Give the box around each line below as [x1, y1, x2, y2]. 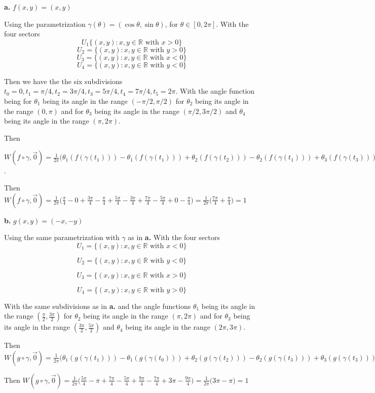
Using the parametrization [4, 18, 86, 29]
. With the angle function [175, 86, 255, 96]
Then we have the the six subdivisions [4, 75, 123, 86]
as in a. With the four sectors [128, 232, 220, 243]
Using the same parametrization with [4, 232, 120, 243]
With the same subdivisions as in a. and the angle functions [4, 300, 191, 311]
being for [4, 95, 32, 106]
